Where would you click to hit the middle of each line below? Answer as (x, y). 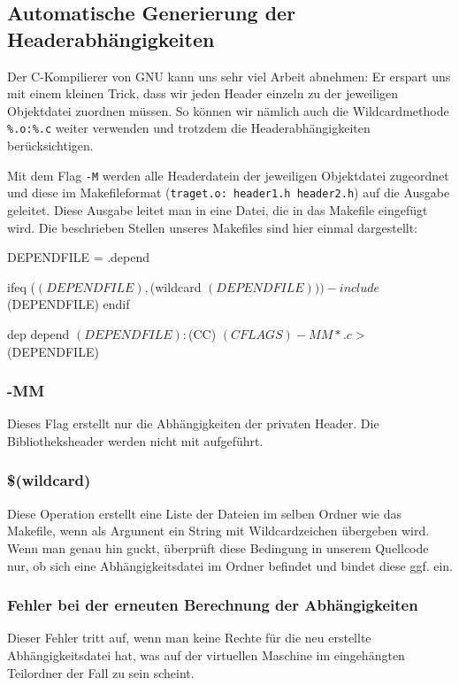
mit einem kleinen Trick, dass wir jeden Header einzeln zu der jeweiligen (203, 93)
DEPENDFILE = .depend (79, 257)
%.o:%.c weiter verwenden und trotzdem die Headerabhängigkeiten (189, 128)
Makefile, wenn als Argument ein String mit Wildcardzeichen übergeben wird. (218, 531)
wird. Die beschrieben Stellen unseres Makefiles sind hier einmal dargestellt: (213, 227)
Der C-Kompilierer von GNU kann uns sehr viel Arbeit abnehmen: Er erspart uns (229, 76)
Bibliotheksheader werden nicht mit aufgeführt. (135, 440)
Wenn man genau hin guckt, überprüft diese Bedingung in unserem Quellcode (218, 547)
